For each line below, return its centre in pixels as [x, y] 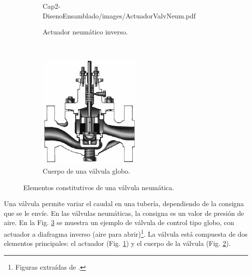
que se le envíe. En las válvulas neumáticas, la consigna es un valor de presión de [124, 213]
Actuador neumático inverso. [85, 32]
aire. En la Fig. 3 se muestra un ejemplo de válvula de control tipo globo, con [119, 222]
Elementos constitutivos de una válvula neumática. [99, 187]
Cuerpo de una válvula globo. [87, 170]
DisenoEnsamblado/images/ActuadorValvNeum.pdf [119, 15]
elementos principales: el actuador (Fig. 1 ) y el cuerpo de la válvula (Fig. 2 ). [117, 243]
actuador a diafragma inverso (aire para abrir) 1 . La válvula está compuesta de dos [126, 233]
